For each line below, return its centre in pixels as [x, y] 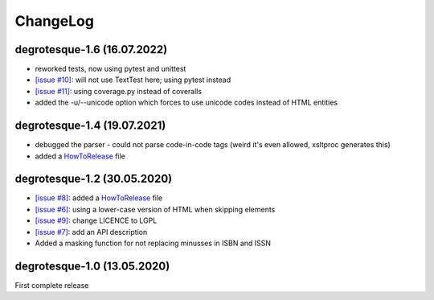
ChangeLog [54, 21]
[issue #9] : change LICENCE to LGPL [96, 220]
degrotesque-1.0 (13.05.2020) [92, 266]
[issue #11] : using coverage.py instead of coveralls [119, 91]
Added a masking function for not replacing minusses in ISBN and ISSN [153, 243]
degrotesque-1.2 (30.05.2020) [94, 179]
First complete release [52, 285]
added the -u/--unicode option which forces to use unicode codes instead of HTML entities [186, 103]
